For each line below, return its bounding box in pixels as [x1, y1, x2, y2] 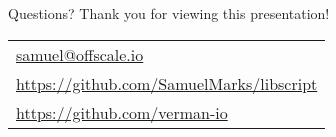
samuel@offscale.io [16, 42, 144, 66]
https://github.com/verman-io [16, 100, 228, 124]
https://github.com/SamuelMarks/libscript [16, 71, 318, 95]
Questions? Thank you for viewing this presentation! [8, 3, 330, 23]
